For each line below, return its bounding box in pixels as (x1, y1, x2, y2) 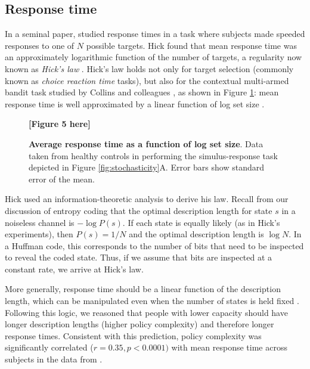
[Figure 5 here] (29, 117, 91, 130)
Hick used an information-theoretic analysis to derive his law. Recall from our (5, 193, 289, 205)
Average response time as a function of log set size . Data (29, 137, 263, 150)
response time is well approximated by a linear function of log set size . (5, 97, 265, 110)
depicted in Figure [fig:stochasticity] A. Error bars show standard (29, 161, 265, 173)
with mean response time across (171, 341, 287, 354)
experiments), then (5, 228, 73, 240)
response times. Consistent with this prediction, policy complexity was (5, 329, 262, 342)
